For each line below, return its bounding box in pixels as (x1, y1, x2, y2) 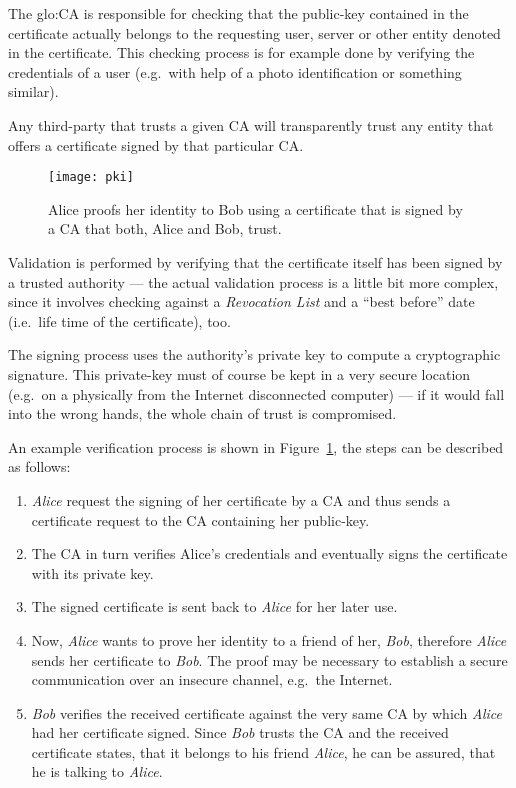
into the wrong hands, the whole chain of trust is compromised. (8, 403, 397, 424)
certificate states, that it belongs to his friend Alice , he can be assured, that (31, 741, 496, 762)
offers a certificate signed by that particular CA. (8, 134, 304, 155)
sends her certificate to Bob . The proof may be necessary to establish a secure (31, 649, 508, 670)
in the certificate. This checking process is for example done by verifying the (8, 42, 475, 63)
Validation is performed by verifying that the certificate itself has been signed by (8, 252, 503, 272)
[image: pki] (48, 170, 134, 185)
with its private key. (31, 562, 154, 583)
